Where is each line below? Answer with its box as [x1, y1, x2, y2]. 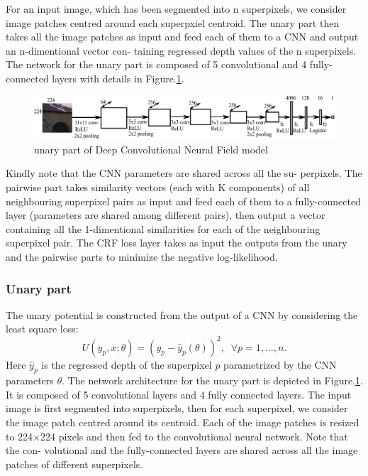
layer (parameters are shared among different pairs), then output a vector [6, 207, 325, 222]
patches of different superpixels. [6, 456, 143, 471]
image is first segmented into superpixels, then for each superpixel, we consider [6, 401, 348, 416]
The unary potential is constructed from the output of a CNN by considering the [6, 307, 358, 322]
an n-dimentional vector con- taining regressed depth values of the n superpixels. [6, 43, 357, 58]
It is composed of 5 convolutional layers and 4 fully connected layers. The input [6, 386, 352, 401]
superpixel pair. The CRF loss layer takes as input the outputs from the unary [6, 235, 347, 250]
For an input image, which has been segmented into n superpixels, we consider [6, 1, 347, 16]
